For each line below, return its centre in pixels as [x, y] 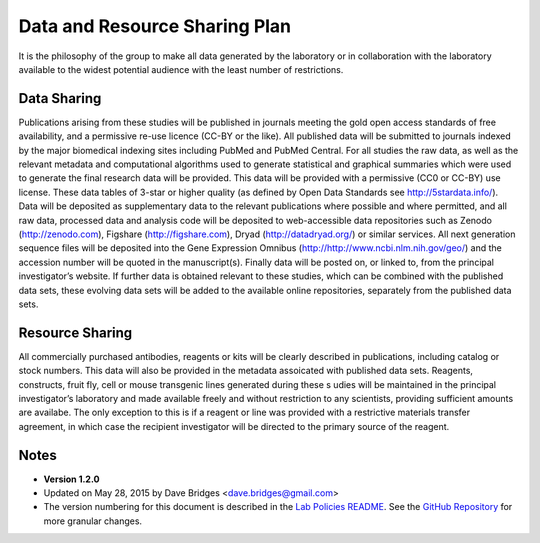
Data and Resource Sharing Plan [155, 26]
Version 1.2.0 [71, 479]
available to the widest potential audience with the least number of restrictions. [181, 69]
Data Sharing [60, 98]
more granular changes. [93, 521]
